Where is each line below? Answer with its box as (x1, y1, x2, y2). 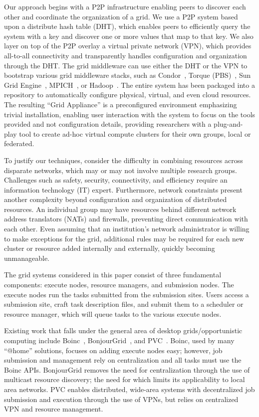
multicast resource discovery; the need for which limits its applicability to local (4, 374, 245, 385)
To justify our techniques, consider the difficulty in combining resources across (4, 155, 243, 165)
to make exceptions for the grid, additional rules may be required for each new (4, 233, 245, 243)
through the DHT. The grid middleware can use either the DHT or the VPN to (4, 60, 248, 70)
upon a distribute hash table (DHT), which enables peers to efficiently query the (4, 21, 251, 31)
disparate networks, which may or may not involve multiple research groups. (4, 165, 237, 175)
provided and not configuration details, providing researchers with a (4, 119, 212, 129)
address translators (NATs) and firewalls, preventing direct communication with (4, 213, 248, 224)
